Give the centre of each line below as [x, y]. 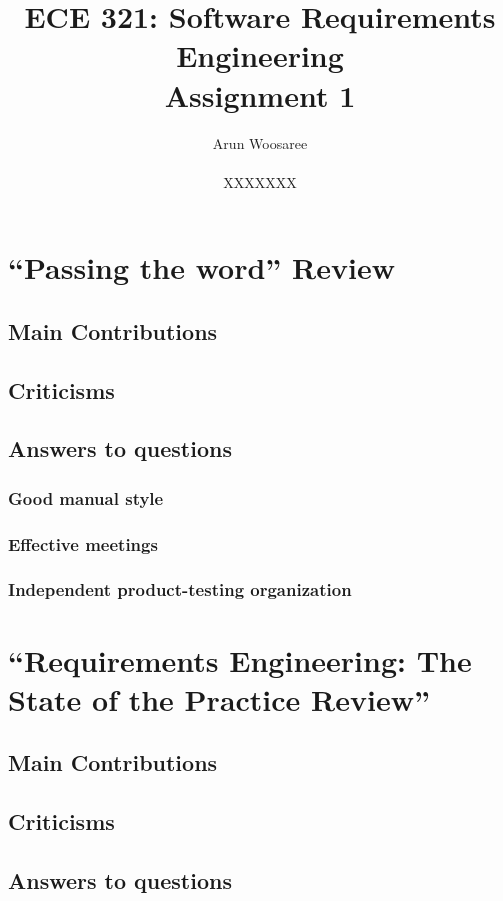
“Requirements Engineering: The [240, 659]
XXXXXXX [260, 181]
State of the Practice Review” [219, 698]
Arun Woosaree [260, 142]
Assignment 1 [260, 94]
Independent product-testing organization [180, 589]
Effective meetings [83, 543]
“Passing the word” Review [201, 267]
